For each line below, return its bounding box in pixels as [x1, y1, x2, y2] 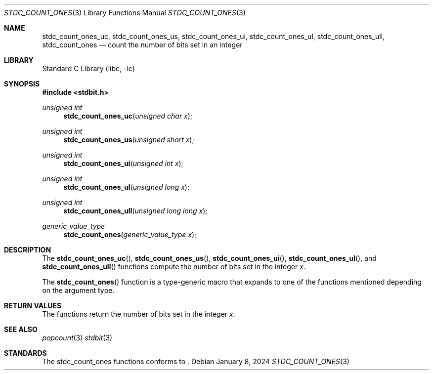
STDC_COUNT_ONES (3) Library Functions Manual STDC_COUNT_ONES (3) [4, 8, 246, 17]
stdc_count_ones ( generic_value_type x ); [63, 230, 197, 239]
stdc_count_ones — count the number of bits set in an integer [42, 41, 243, 49]
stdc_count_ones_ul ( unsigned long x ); [63, 183, 190, 191]
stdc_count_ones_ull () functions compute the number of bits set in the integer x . [42, 262, 305, 271]
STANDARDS [4, 349, 47, 357]
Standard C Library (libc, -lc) [42, 64, 135, 73]
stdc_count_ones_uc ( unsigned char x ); [63, 112, 193, 120]
